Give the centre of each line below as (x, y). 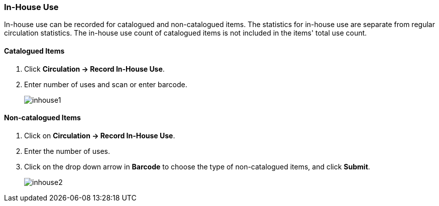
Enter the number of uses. (67, 151)
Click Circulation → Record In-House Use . (94, 69)
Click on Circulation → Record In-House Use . (100, 135)
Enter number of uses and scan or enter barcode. (106, 84)
